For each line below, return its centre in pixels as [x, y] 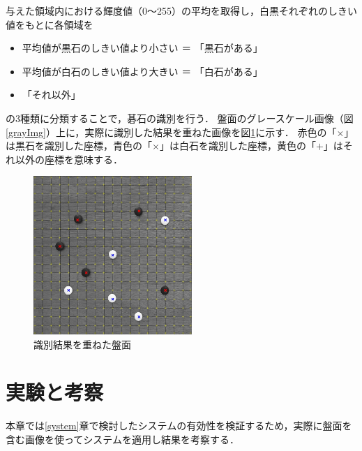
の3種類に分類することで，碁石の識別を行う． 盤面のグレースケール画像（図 [180, 118]
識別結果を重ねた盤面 [82, 344]
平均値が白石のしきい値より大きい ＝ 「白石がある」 [142, 71]
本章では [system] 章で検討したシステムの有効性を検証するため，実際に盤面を [179, 426]
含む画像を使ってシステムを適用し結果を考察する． [122, 439]
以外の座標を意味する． [69, 159]
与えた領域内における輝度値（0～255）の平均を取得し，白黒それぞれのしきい [181, 10]
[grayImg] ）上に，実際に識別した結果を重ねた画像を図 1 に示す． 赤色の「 [171, 132]
